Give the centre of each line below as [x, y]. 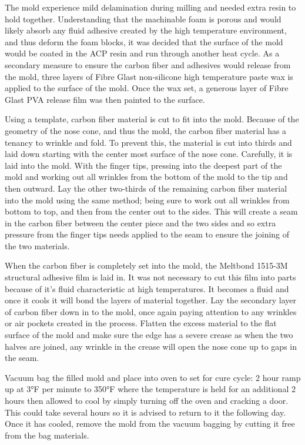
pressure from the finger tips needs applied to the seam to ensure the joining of [147, 234]
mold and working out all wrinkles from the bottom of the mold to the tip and [146, 177]
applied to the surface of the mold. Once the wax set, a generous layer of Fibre [147, 88]
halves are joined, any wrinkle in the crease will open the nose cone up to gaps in [151, 346]
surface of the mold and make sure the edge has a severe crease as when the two [149, 335]
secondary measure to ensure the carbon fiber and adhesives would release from [148, 64]
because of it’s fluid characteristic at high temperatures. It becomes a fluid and [147, 288]
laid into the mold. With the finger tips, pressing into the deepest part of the [143, 165]
